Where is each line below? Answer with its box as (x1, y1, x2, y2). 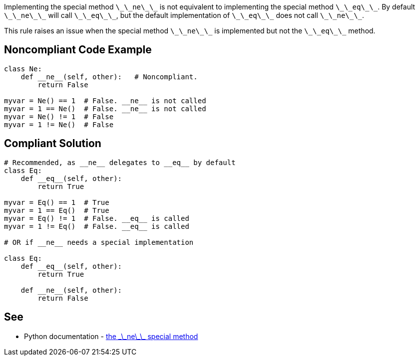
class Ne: (4, 64, 42, 73)
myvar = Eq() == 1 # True (4, 198, 109, 206)
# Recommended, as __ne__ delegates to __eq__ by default (4, 158, 236, 167)
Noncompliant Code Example (4, 43, 152, 56)
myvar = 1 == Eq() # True (4, 206, 109, 214)
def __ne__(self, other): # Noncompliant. (20, 72, 198, 81)
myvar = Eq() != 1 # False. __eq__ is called (4, 214, 189, 222)
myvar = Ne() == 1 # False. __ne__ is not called (4, 96, 206, 105)
